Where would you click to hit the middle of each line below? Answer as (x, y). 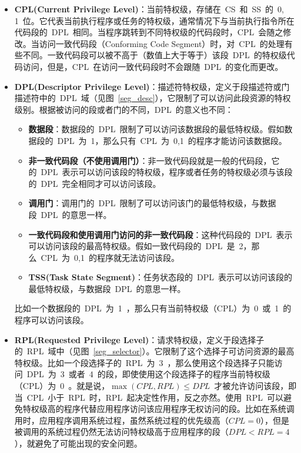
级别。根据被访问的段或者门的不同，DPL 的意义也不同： (124, 109)
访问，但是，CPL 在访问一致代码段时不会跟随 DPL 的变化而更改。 (153, 66)
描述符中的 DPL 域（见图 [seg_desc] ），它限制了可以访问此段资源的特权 (153, 98)
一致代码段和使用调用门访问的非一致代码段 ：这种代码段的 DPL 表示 (160, 234)
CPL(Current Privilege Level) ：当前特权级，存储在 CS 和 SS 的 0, (149, 9)
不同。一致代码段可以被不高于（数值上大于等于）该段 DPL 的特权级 (155, 55)
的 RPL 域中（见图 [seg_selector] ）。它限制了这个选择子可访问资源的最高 (154, 351)
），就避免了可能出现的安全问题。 (78, 443)
